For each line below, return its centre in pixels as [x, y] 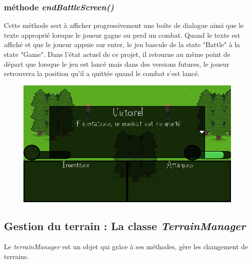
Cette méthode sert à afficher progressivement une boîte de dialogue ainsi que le [124, 25]
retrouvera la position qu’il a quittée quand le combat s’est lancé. [102, 73]
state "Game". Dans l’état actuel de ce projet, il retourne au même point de [117, 54]
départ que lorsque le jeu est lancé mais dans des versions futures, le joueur [117, 64]
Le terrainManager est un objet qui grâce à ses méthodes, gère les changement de [126, 247]
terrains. [16, 256]
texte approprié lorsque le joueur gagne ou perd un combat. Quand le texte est [122, 35]
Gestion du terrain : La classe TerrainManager [125, 226]
